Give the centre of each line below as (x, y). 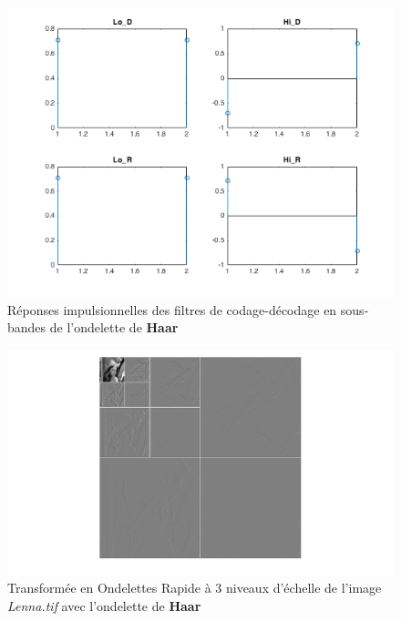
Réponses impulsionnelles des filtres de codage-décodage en (172, 309)
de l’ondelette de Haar (114, 327)
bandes (27, 327)
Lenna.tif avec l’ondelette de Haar (104, 605)
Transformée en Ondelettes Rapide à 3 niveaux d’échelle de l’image (195, 588)
